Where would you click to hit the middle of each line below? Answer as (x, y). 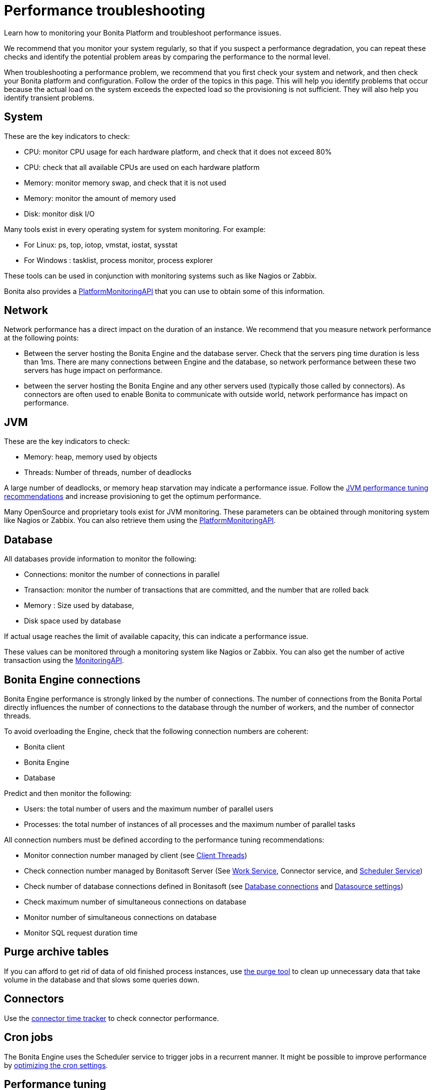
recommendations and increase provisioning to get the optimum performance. (133, 496)
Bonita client (44, 746)
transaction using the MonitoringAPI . (64, 660)
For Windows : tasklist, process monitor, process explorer (119, 260)
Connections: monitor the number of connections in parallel (122, 574)
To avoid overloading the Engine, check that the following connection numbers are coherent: (156, 731)
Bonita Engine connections (72, 679)
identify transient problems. (49, 97)
